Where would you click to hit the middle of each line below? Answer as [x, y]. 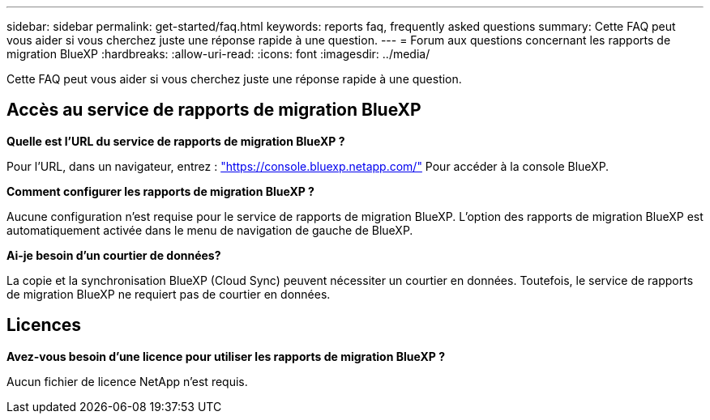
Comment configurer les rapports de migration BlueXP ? [160, 191]
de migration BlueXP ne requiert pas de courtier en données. [169, 294]
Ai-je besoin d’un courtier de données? [114, 255]
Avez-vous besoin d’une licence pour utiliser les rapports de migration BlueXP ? [226, 356]
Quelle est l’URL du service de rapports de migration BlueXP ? [176, 141]
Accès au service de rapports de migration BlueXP [214, 110]
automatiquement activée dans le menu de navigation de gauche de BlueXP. [210, 230]
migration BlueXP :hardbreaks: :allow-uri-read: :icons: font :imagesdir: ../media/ [218, 54]
